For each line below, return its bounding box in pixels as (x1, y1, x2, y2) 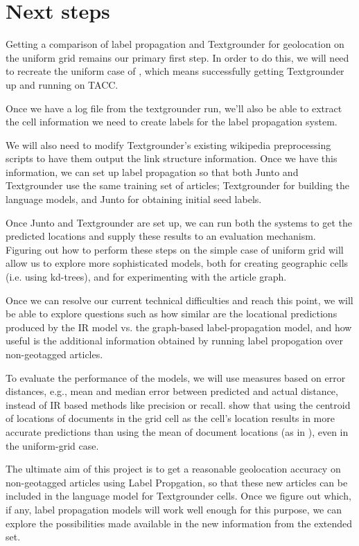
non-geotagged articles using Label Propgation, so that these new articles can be (6, 475, 348, 489)
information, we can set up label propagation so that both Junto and (6, 164, 299, 179)
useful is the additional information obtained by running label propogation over (6, 333, 343, 348)
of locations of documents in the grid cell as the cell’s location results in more (6, 411, 335, 425)
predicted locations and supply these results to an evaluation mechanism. (6, 229, 316, 243)
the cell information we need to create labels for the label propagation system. (6, 114, 338, 129)
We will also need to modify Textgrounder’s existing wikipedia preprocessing (6, 137, 331, 152)
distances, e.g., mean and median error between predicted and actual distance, (6, 384, 338, 398)
